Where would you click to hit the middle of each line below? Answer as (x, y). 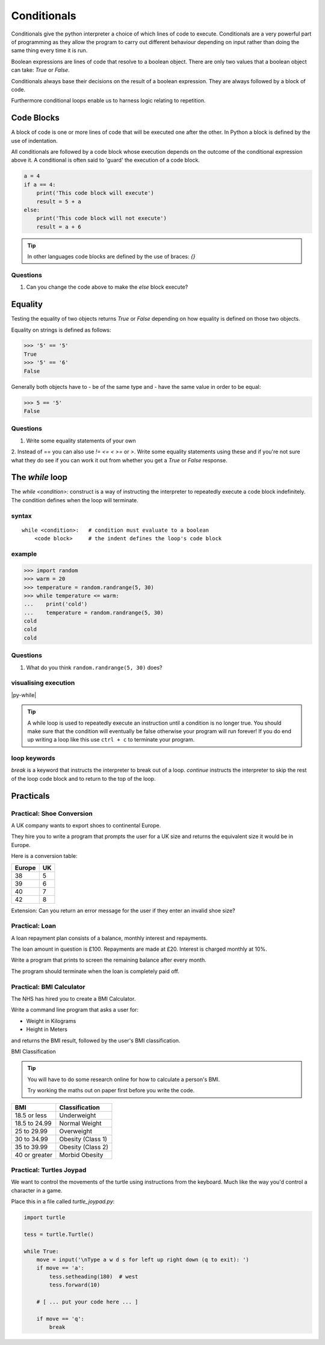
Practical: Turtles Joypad (49, 1170)
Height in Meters (47, 1029)
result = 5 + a (59, 201)
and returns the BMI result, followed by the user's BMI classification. (96, 1041)
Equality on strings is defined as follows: (61, 330)
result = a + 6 (59, 227)
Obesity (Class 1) (83, 1139)
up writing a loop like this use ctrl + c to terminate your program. (111, 740)
